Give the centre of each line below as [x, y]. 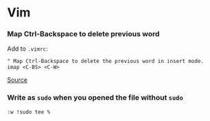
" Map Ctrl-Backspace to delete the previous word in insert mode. [106, 62]
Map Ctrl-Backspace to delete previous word [83, 34]
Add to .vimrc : [27, 49]
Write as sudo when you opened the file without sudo [95, 98]
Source [17, 80]
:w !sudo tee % [29, 112]
